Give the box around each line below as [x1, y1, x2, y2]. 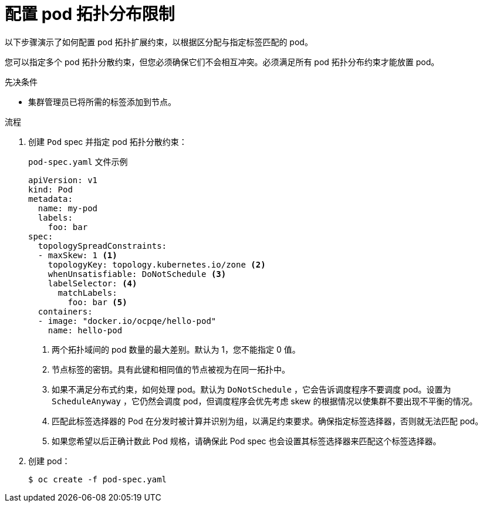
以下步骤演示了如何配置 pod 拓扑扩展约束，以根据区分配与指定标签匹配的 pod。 [5, 36, 313, 47]
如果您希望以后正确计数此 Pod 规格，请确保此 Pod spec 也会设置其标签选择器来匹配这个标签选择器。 [52, 435, 441, 446]
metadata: [28, 194, 73, 204]
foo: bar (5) [67, 297, 127, 307]
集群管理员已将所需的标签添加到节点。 [28, 96, 176, 107]
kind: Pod [28, 184, 73, 194]
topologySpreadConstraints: [38, 241, 167, 251]
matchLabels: [58, 288, 117, 298]
